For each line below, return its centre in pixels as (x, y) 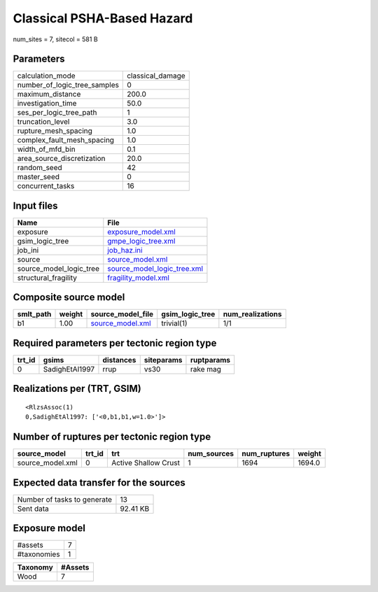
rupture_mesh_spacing (55, 131)
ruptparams (210, 360)
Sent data (33, 509)
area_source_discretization (61, 159)
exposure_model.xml (142, 232)
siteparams (163, 360)
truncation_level (43, 122)
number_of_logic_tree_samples (68, 85)
